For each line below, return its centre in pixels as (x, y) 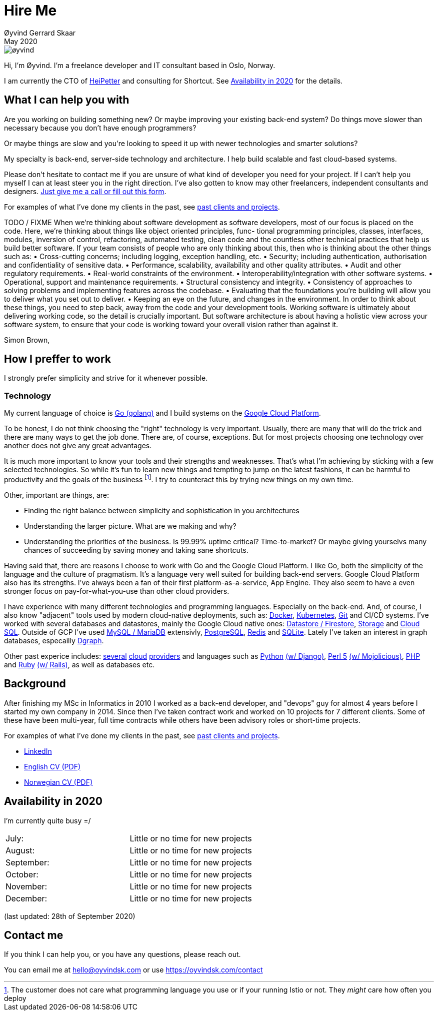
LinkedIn (38, 751)
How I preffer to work (58, 359)
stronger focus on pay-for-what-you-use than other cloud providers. (117, 591)
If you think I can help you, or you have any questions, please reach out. (122, 954)
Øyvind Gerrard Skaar (40, 33)
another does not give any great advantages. (78, 446)
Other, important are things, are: (57, 495)
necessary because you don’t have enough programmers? (100, 128)
